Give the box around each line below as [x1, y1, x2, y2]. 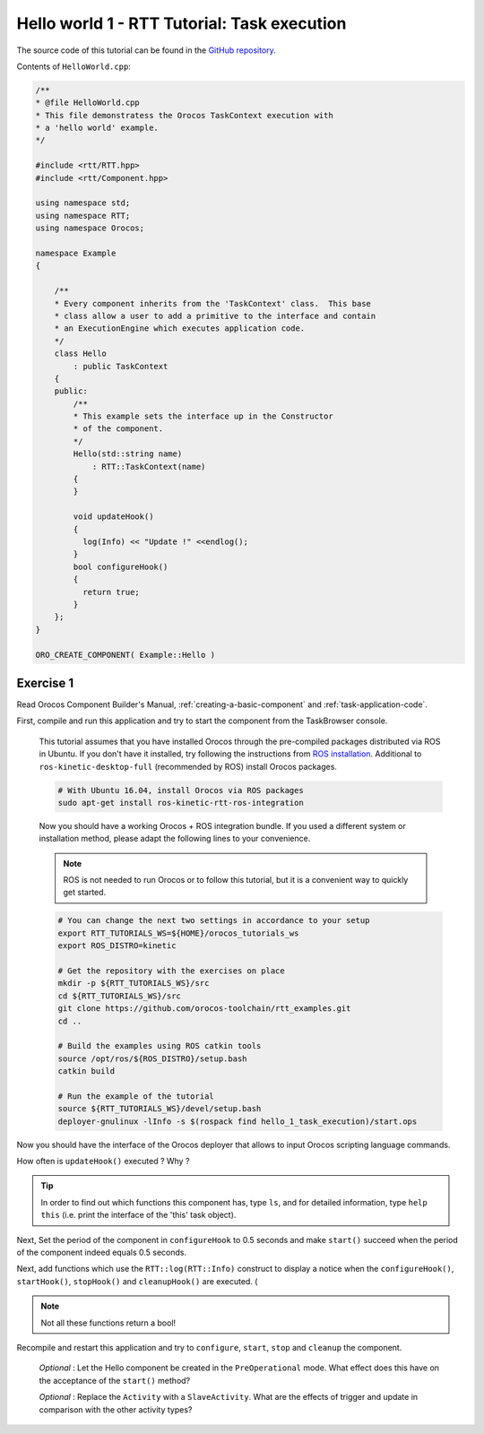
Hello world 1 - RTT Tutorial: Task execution [16, 13, 347, 33]
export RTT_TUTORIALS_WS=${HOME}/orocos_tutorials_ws [57, 928, 299, 938]
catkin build [57, 1067, 116, 1076]
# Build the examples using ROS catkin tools [57, 1041, 262, 1051]
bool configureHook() [73, 561, 169, 572]
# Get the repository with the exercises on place [57, 966, 286, 976]
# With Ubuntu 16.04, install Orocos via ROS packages [57, 785, 304, 795]
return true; [82, 587, 141, 597]
